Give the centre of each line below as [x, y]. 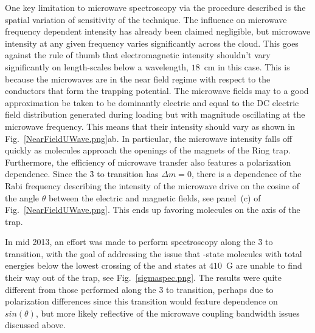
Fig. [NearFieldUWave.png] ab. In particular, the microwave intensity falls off [149, 138]
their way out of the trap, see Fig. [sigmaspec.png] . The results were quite [143, 277]
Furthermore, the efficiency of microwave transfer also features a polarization [148, 162]
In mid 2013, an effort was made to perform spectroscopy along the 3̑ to [139, 242]
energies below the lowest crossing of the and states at [106, 265]
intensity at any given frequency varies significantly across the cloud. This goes [152, 43]
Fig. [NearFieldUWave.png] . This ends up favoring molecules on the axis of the [153, 210]
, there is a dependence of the [246, 174]
